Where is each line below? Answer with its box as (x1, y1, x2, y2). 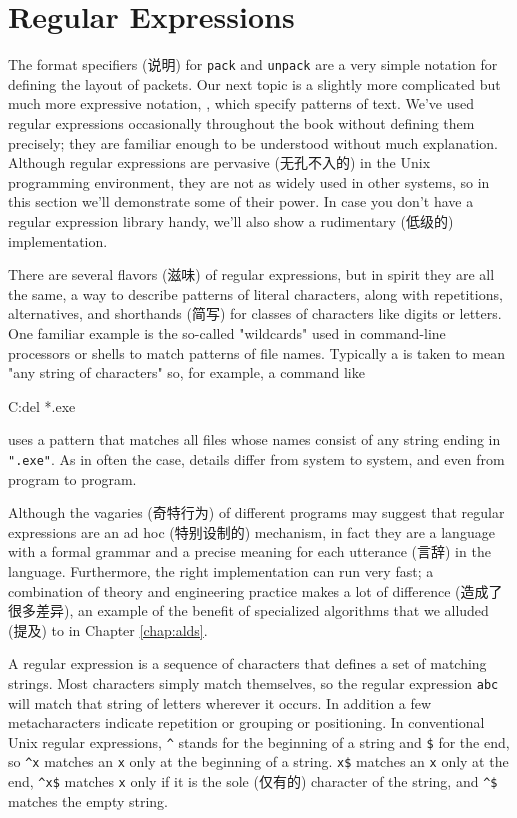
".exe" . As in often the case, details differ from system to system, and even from (8, 448, 505, 469)
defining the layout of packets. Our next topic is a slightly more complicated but (8, 73, 501, 94)
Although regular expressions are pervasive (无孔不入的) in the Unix (8, 152, 431, 173)
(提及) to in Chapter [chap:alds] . (8, 619, 208, 640)
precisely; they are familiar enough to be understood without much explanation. (8, 132, 498, 153)
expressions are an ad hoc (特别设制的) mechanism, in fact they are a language (8, 521, 495, 542)
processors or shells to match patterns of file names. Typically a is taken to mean (8, 342, 505, 363)
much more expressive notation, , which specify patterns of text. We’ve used (8, 93, 474, 114)
